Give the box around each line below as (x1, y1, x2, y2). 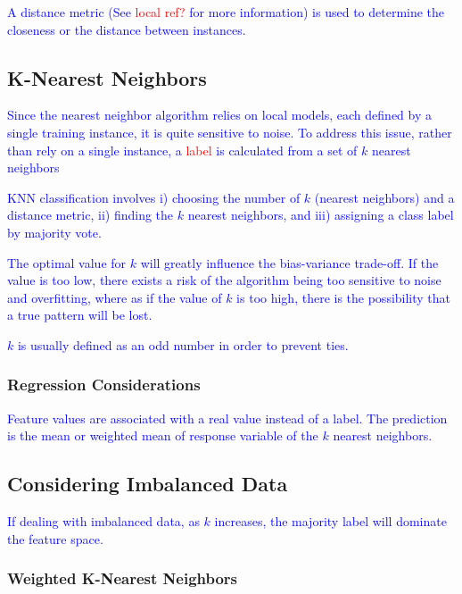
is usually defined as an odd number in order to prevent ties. (17, 335, 349, 354)
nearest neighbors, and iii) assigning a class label (187, 205, 454, 224)
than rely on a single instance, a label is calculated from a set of (7, 140, 358, 159)
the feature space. (7, 529, 103, 548)
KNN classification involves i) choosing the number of (7, 188, 301, 206)
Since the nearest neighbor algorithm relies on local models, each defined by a (7, 105, 432, 124)
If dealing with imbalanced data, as (7, 512, 200, 531)
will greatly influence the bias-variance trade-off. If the (140, 253, 439, 272)
